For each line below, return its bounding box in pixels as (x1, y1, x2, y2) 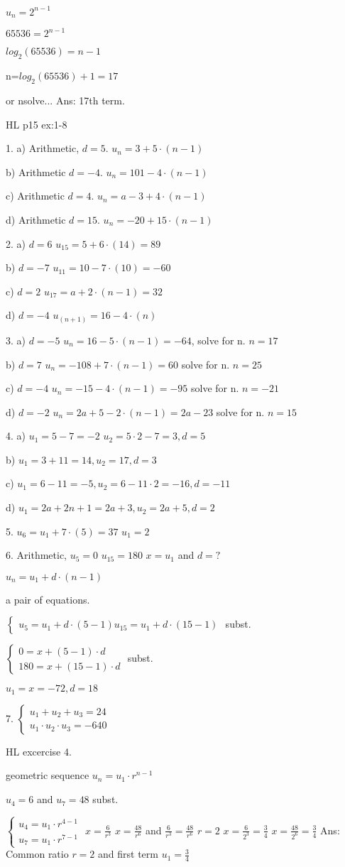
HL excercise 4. (6, 743, 72, 758)
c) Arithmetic (6, 188, 65, 203)
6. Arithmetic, (6, 547, 67, 562)
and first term (98, 846, 158, 861)
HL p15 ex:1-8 (6, 116, 67, 131)
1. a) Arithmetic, (6, 141, 80, 156)
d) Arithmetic (6, 212, 66, 227)
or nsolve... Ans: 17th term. (6, 93, 125, 108)
